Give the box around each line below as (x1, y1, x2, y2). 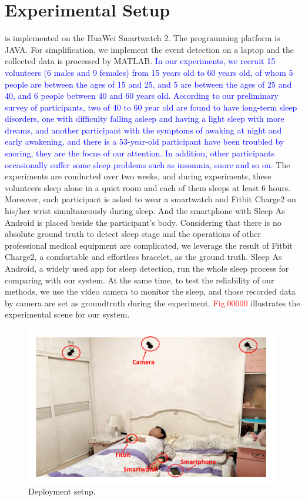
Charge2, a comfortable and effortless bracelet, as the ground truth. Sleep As (5, 250, 282, 263)
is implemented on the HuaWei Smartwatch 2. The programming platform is (5, 32, 280, 44)
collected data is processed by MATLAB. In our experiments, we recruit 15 (5, 55, 276, 67)
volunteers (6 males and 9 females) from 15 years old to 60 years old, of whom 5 (5, 66, 293, 78)
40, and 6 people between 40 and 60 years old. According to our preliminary (5, 89, 279, 102)
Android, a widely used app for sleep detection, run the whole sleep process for (5, 262, 289, 274)
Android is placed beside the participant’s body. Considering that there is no (5, 216, 281, 228)
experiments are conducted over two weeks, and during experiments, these (5, 170, 272, 182)
